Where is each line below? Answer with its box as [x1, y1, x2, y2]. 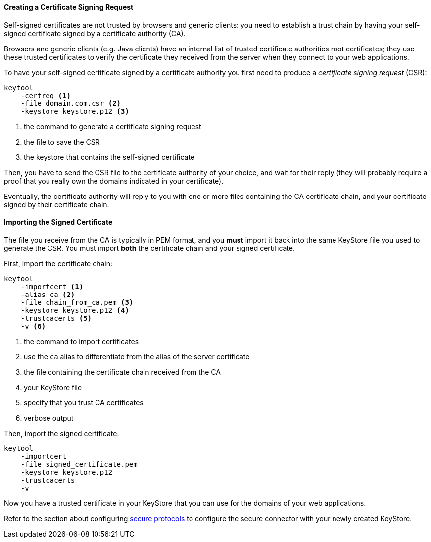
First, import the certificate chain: [4, 259, 113, 268]
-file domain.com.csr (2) [20, 99, 121, 107]
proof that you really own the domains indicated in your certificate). [4, 176, 224, 185]
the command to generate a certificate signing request [24, 122, 201, 131]
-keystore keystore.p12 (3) [20, 107, 129, 115]
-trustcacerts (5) [20, 314, 92, 322]
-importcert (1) [20, 282, 84, 291]
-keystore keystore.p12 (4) [20, 306, 129, 314]
